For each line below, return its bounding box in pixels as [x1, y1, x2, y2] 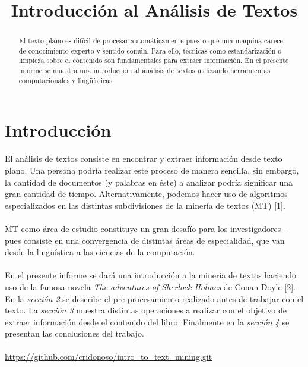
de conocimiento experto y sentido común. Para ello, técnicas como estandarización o [18, 45, 282, 55]
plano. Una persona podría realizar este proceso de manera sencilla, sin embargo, [5, 164, 299, 176]
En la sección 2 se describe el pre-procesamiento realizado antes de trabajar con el [5, 292, 304, 305]
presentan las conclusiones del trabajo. [5, 327, 144, 340]
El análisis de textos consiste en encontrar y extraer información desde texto [5, 152, 282, 165]
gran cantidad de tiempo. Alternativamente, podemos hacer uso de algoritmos [5, 187, 288, 200]
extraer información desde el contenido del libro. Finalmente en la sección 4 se [5, 315, 290, 328]
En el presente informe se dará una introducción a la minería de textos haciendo [5, 269, 297, 281]
